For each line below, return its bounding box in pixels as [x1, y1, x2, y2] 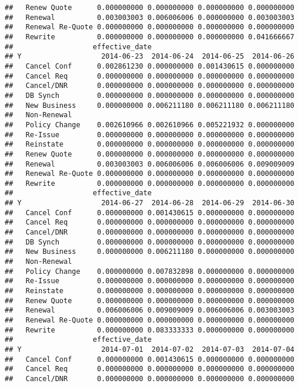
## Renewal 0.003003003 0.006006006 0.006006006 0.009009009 [5, 159, 294, 168]
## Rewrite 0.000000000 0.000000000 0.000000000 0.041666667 [5, 32, 294, 41]
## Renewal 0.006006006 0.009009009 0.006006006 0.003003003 [5, 306, 294, 315]
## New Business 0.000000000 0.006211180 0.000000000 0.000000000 [5, 247, 294, 256]
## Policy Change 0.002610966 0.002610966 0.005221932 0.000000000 [5, 120, 294, 129]
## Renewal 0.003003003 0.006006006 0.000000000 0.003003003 [5, 13, 294, 22]
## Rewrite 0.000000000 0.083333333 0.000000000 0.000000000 [5, 325, 294, 334]
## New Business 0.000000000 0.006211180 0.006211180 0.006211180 [5, 101, 294, 110]
